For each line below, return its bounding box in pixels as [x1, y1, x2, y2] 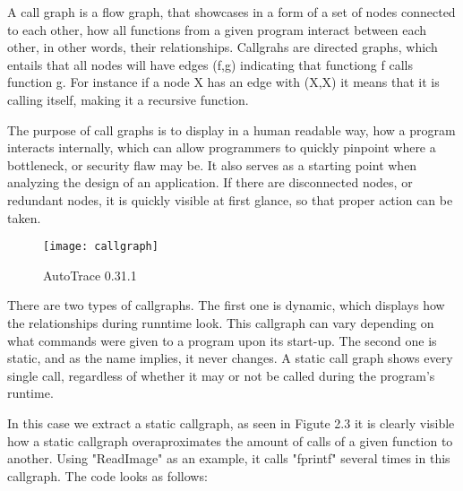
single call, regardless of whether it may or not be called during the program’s [7, 366, 435, 384]
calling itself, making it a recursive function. [7, 90, 249, 108]
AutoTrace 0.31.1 [43, 265, 137, 284]
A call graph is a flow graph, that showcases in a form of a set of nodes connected [7, 3, 456, 21]
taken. [7, 208, 41, 227]
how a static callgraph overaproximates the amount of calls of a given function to [7, 431, 453, 450]
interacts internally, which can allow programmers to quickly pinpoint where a [7, 138, 436, 157]
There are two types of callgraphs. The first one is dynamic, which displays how [7, 296, 445, 314]
